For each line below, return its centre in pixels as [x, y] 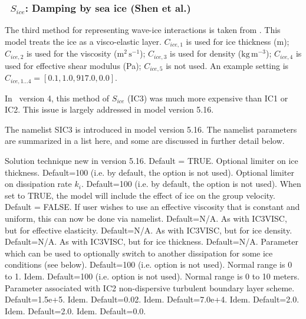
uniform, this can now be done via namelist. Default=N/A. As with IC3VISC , [146, 218]
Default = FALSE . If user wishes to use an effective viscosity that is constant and [152, 207]
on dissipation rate [38, 184]
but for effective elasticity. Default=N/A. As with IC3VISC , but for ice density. [149, 230]
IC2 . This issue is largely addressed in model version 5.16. [109, 109]
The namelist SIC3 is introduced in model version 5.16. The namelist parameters [151, 129]
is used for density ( [206, 53]
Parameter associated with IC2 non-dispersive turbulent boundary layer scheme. [150, 287]
